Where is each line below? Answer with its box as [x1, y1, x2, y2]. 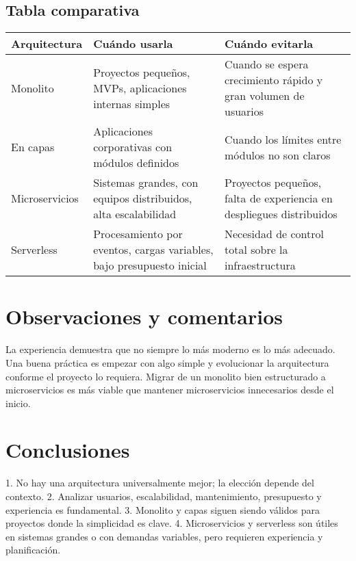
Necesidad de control [224, 226, 324, 242]
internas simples [93, 95, 170, 112]
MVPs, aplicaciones [93, 79, 187, 96]
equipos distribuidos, [93, 190, 192, 207]
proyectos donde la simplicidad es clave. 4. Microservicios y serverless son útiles [5, 516, 338, 530]
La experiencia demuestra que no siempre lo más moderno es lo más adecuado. [5, 342, 335, 356]
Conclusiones [5, 436, 130, 464]
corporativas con [93, 139, 173, 155]
